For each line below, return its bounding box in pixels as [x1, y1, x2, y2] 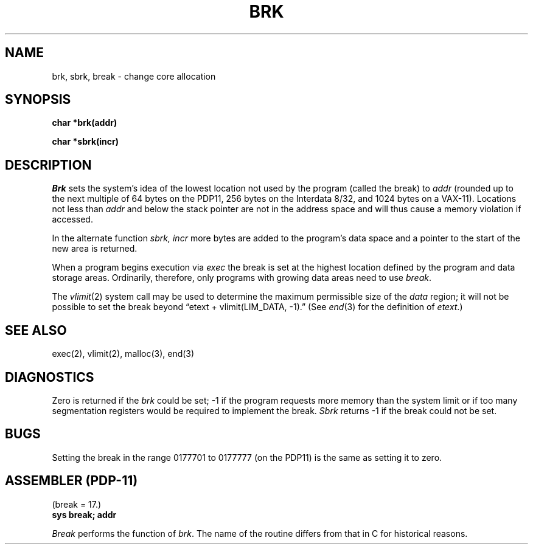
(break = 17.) [52, 499, 102, 509]
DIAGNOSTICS [5, 369, 94, 385]
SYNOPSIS [5, 92, 71, 108]
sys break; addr [52, 509, 117, 520]
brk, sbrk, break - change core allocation [52, 71, 216, 81]
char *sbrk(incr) [52, 136, 119, 147]
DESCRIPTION [5, 157, 92, 173]
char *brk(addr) [52, 117, 117, 128]
